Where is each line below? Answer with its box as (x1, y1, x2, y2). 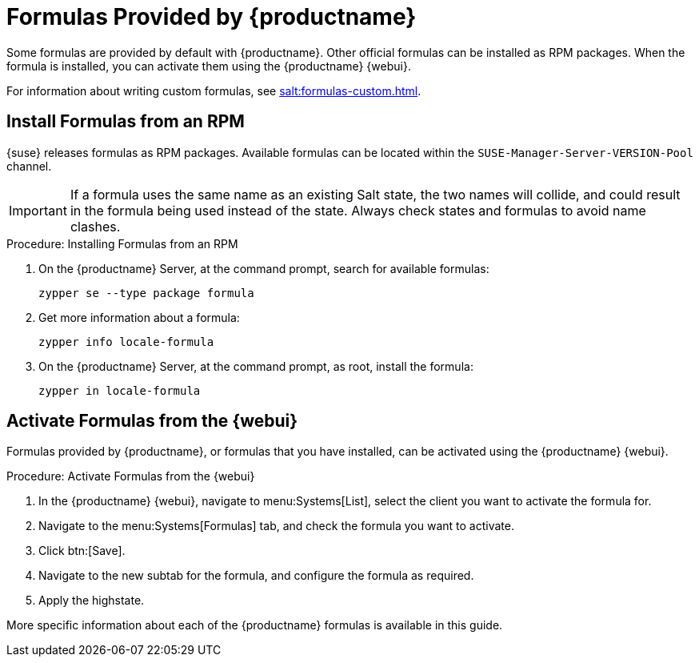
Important (9, 202, 67, 219)
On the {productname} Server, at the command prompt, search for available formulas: (38, 261, 489, 275)
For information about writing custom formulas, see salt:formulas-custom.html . (6, 83, 421, 98)
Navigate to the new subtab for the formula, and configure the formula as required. (38, 569, 474, 583)
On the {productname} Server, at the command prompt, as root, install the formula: (38, 359, 473, 373)
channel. (6, 159, 52, 173)
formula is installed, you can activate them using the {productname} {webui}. (6, 58, 411, 73)
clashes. (70, 218, 121, 235)
